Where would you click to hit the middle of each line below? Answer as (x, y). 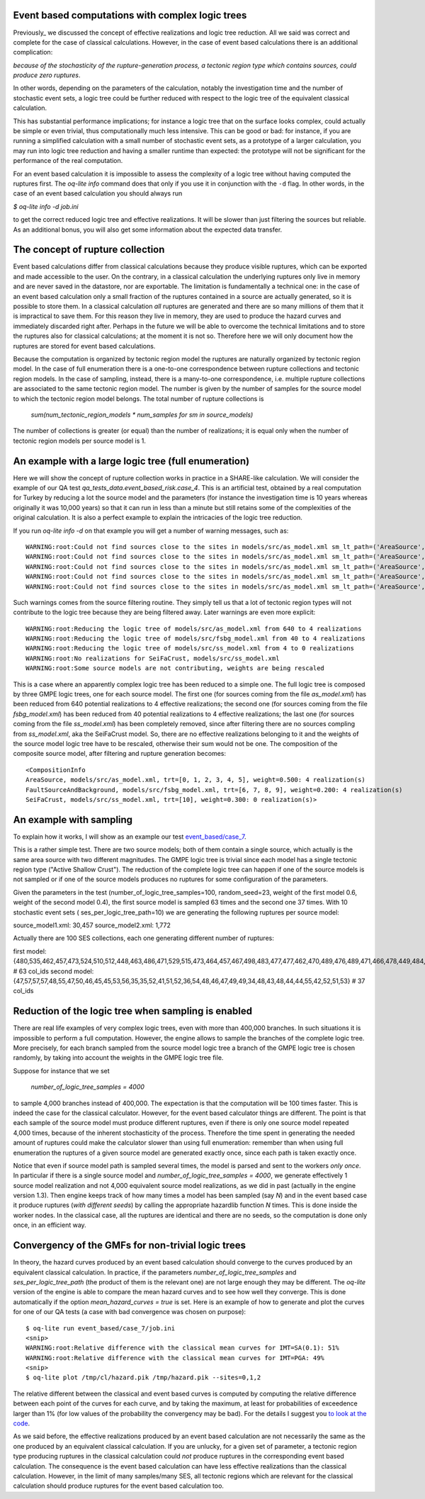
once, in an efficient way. (50, 1225)
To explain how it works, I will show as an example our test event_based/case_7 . (130, 837)
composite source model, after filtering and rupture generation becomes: (120, 754)
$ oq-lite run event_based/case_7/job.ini (101, 1328)
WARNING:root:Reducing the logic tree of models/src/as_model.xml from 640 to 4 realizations (194, 628)
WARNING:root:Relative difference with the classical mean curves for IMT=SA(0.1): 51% (183, 1348)
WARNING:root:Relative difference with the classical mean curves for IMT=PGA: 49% (175, 1358)
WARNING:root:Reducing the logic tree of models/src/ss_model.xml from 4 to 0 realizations (190, 649)
